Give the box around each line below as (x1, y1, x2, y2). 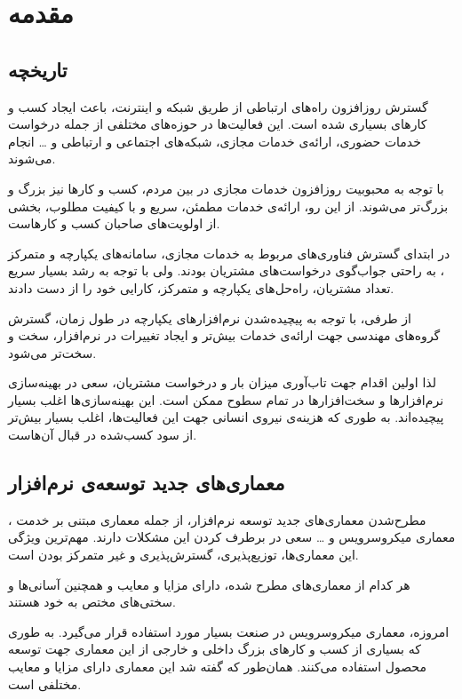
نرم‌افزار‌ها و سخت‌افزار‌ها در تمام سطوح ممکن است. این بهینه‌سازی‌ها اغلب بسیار (8, 390, 444, 409)
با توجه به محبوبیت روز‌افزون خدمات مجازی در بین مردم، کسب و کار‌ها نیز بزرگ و (8, 179, 444, 197)
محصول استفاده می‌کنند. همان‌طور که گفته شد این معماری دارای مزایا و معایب (8, 657, 426, 676)
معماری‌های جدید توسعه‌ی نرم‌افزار (8, 469, 285, 496)
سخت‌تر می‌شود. (8, 343, 97, 361)
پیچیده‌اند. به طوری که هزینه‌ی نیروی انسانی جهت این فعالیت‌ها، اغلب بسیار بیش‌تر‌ (8, 408, 444, 426)
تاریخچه (8, 55, 68, 83)
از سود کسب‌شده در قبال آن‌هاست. (8, 425, 197, 444)
